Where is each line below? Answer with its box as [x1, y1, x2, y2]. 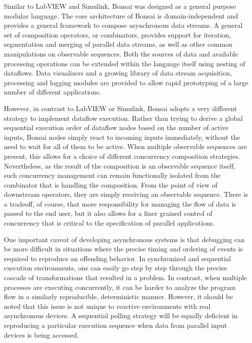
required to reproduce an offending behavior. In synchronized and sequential [4, 253, 231, 263]
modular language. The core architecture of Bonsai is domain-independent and [4, 10, 238, 20]
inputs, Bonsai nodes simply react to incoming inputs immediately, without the [4, 132, 240, 142]
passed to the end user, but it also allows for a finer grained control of [4, 208, 213, 218]
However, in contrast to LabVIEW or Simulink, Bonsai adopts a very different [4, 103, 237, 113]
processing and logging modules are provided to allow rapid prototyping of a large [4, 77, 249, 87]
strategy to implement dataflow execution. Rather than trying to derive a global [4, 113, 243, 123]
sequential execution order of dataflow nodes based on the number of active [4, 122, 229, 133]
